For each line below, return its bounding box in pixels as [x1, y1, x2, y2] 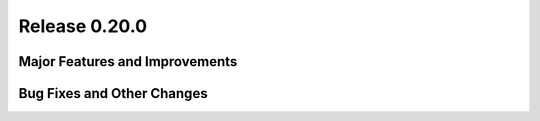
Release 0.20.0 [18, 15, 148, 37]
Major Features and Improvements [18, 53, 238, 70]
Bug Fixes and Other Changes [18, 85, 209, 102]
